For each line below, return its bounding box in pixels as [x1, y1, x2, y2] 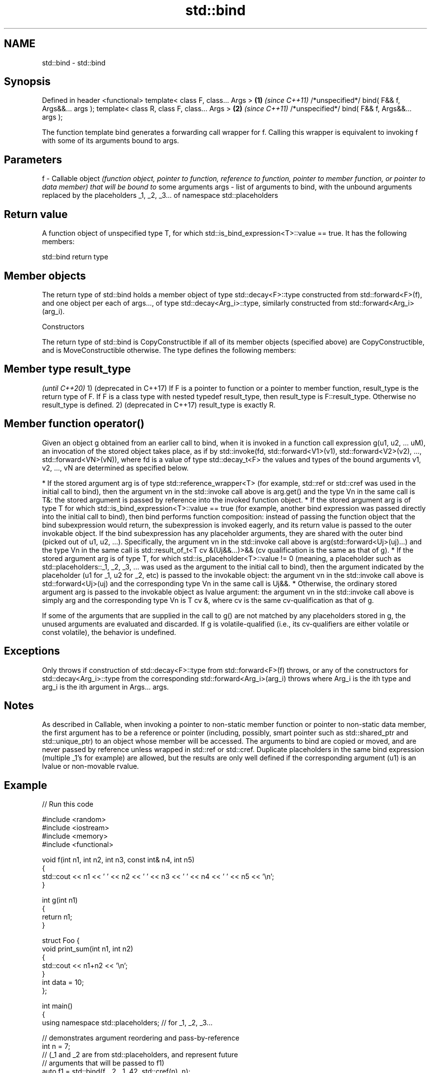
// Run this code [42, 800, 93, 809]
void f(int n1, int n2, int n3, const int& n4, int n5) [42, 855, 195, 864]
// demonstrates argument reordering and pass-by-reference [42, 1034, 240, 1042]
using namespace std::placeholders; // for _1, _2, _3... [42, 1018, 213, 1027]
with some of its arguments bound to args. [42, 136, 179, 145]
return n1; [42, 913, 72, 921]
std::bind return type [42, 252, 108, 261]
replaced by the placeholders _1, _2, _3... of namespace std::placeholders [42, 191, 278, 200]
